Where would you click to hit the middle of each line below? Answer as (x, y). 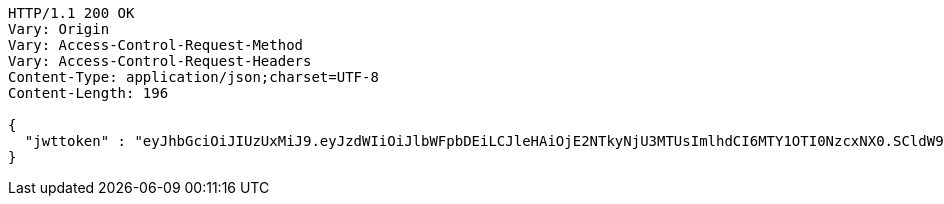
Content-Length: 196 (88, 93)
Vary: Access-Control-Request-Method (156, 45)
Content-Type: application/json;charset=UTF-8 (193, 77)
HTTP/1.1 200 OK (71, 13)
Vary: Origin (59, 29)
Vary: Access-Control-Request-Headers (160, 61)
